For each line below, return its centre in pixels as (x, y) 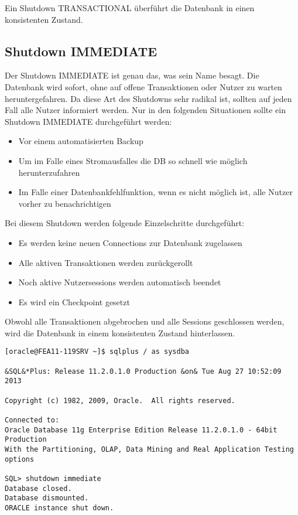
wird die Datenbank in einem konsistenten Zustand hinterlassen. (120, 332)
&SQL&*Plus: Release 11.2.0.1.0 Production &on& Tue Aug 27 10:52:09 (143, 371)
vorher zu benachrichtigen (65, 203)
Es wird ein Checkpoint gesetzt (74, 301)
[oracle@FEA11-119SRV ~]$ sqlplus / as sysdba (97, 352)
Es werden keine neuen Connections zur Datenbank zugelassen (130, 242)
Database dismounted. (47, 498)
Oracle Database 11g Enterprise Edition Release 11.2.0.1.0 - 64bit (141, 430)
